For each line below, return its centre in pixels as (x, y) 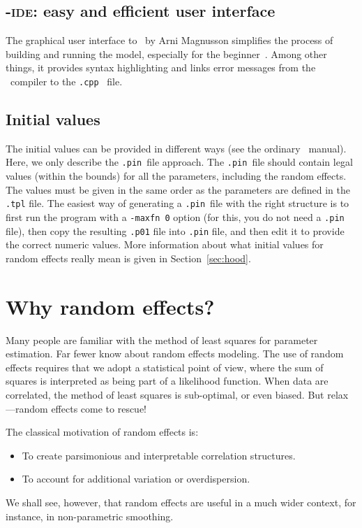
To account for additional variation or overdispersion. (136, 479)
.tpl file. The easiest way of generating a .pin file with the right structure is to (178, 203)
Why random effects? (110, 306)
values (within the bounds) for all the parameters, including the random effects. (176, 176)
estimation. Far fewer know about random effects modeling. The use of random (175, 354)
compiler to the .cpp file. (66, 81)
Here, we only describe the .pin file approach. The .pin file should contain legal (179, 162)
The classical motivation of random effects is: (102, 432)
